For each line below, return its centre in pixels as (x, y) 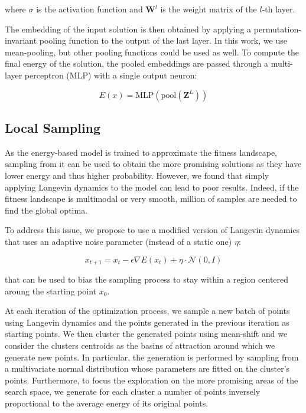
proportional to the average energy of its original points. (107, 403)
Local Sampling (53, 127)
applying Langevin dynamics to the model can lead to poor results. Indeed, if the (152, 187)
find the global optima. (46, 210)
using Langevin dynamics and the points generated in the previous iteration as (147, 322)
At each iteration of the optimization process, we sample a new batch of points (147, 311)
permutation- (277, 29)
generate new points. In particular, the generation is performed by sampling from (152, 357)
